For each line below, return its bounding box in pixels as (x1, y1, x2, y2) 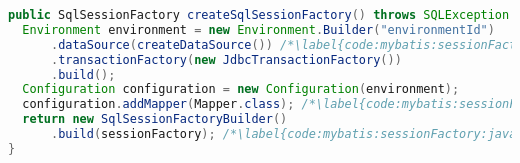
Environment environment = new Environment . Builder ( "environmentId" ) (22, 22, 495, 37)
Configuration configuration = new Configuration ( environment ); (22, 82, 460, 97)
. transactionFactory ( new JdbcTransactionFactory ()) (50, 52, 402, 67)
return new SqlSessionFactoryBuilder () (22, 112, 288, 127)
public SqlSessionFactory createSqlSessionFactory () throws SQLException (8, 8, 510, 22)
